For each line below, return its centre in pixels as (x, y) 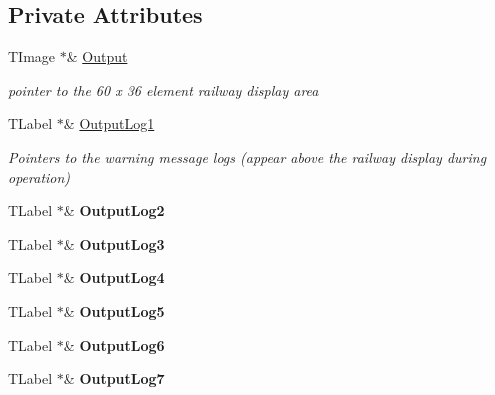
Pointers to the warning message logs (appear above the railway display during (247, 156)
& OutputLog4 (114, 277)
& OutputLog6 (114, 344)
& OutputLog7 (114, 378)
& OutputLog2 (114, 210)
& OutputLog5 (114, 310)
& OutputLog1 (109, 123)
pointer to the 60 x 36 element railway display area (163, 89)
